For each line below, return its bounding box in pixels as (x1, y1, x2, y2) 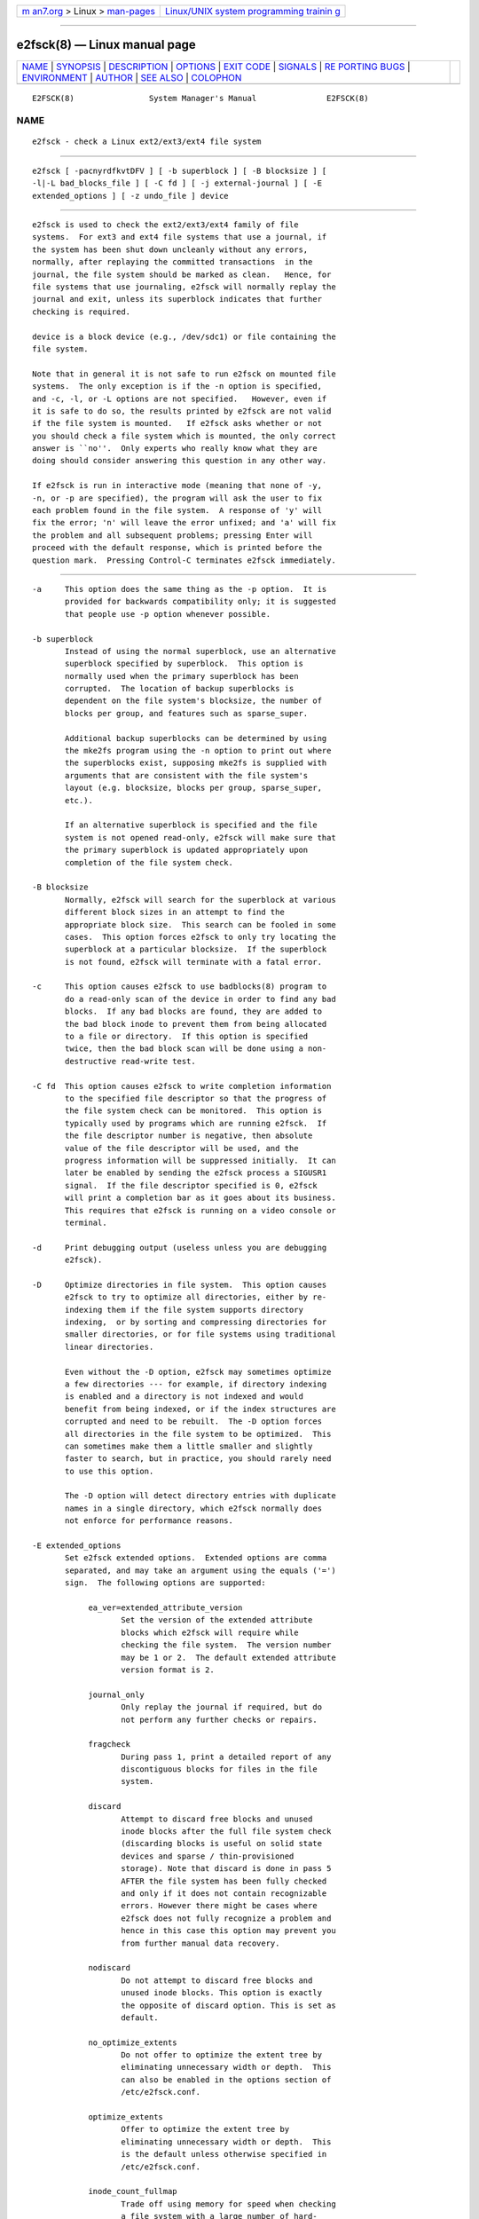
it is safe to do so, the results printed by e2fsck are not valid (32, 406, 332, 416)
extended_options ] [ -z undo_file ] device (32, 191, 230, 201)
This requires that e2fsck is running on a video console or (65, 1205, 336, 1215)
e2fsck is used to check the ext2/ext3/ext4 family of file (32, 220, 299, 230)
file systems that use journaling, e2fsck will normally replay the (32, 281, 336, 292)
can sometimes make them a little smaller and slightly (65, 1441, 313, 1451)
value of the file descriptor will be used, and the (65, 1143, 299, 1153)
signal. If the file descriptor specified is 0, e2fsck (65, 1181, 318, 1190)
